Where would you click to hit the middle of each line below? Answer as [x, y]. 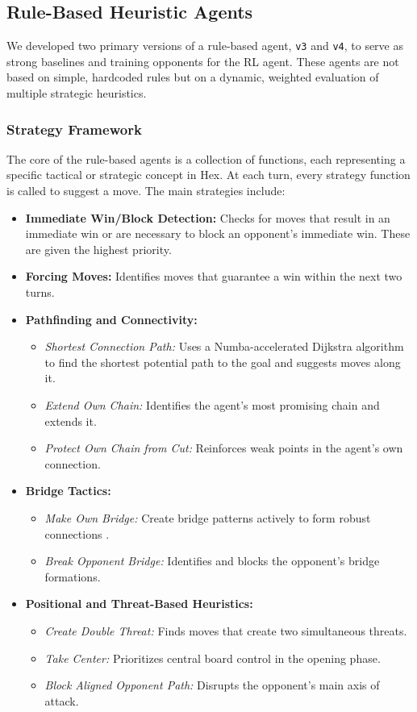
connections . [77, 533]
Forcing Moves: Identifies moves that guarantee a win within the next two [214, 276]
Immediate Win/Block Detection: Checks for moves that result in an [208, 217]
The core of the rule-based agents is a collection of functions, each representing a [206, 158]
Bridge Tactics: [68, 491]
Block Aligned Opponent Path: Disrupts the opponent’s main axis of [212, 685]
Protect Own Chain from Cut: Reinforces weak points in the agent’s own [224, 448]
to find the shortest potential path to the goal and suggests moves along [223, 362]
